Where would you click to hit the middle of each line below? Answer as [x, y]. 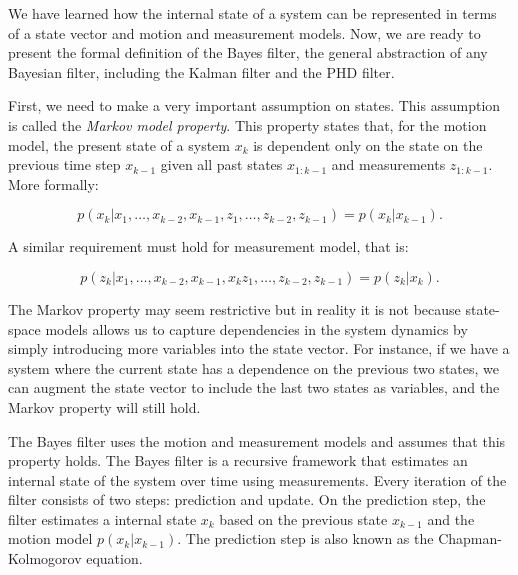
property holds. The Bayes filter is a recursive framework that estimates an [238, 460]
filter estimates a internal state [102, 518]
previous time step [64, 164]
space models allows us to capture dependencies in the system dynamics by [238, 328]
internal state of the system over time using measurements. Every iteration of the [257, 479]
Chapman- [470, 538]
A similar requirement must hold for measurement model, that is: [208, 246]
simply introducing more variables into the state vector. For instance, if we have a [259, 348]
